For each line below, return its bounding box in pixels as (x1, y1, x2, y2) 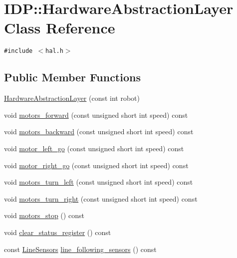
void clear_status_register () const (4, 227, 111, 237)
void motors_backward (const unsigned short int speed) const (4, 126, 194, 137)
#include (4, 47, 33, 55)
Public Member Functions (4, 69, 141, 85)
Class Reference (4, 17, 115, 38)
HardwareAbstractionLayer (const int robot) (4, 93, 140, 103)
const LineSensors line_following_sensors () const (4, 244, 157, 254)
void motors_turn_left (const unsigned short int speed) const (4, 177, 193, 187)
